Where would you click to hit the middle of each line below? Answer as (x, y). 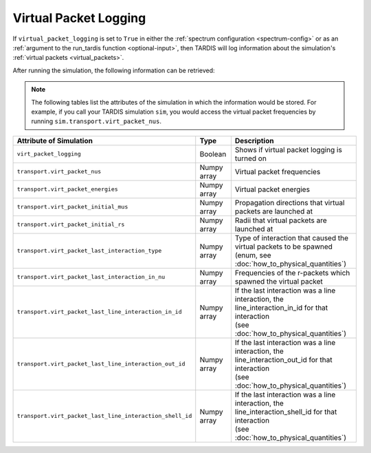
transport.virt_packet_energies (67, 189)
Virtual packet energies (272, 189)
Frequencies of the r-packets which (292, 273)
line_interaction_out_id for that (283, 359)
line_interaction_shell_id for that (286, 412)
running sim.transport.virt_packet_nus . (96, 121)
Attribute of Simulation (55, 140)
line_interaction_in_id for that (281, 308)
